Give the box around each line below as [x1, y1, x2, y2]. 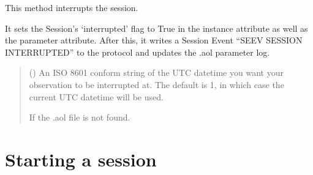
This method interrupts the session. [5, 1, 138, 13]
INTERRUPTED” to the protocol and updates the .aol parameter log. [5, 45, 270, 58]
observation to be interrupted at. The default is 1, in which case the [29, 78, 284, 91]
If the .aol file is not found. [29, 111, 130, 124]
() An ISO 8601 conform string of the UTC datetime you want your [29, 66, 284, 79]
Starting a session [5, 146, 157, 171]
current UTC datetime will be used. [29, 90, 164, 103]
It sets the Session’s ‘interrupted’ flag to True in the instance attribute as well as [5, 21, 308, 34]
